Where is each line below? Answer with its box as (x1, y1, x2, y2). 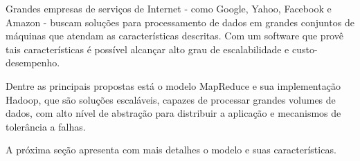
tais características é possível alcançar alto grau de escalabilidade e (6, 41, 289, 56)
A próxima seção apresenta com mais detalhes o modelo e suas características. (6, 142, 336, 157)
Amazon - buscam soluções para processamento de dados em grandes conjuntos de (6, 15, 354, 29)
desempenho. (6, 55, 60, 70)
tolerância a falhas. (6, 119, 86, 133)
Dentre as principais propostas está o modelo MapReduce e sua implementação (6, 78, 341, 93)
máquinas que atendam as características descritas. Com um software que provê (6, 28, 343, 43)
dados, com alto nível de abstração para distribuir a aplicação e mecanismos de (6, 106, 341, 120)
